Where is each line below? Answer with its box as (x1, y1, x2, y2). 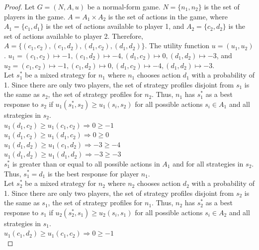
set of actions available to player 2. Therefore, (4, 30, 143, 41)
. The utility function (145, 40, 210, 51)
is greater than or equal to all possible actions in (12, 158, 160, 168)
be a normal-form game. (87, 1, 161, 11)
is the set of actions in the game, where (108, 11, 228, 21)
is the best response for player (47, 168, 139, 178)
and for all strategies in (173, 158, 244, 168)
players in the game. (4, 11, 66, 21)
